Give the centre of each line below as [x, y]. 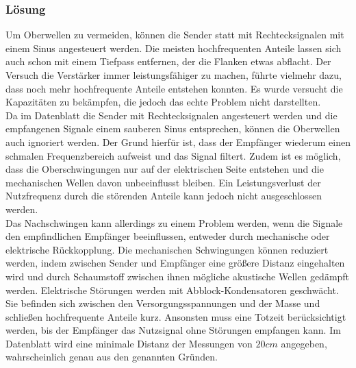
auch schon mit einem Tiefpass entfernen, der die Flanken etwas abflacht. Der [168, 61]
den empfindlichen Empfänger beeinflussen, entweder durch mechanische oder [168, 236]
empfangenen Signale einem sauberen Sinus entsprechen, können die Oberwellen [173, 128]
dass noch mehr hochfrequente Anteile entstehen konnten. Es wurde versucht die [174, 88]
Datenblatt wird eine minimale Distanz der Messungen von [129, 343]
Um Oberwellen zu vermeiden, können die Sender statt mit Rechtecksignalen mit [175, 35]
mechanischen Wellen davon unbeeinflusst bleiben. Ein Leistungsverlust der [163, 182]
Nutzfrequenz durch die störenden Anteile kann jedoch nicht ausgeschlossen [164, 196]
